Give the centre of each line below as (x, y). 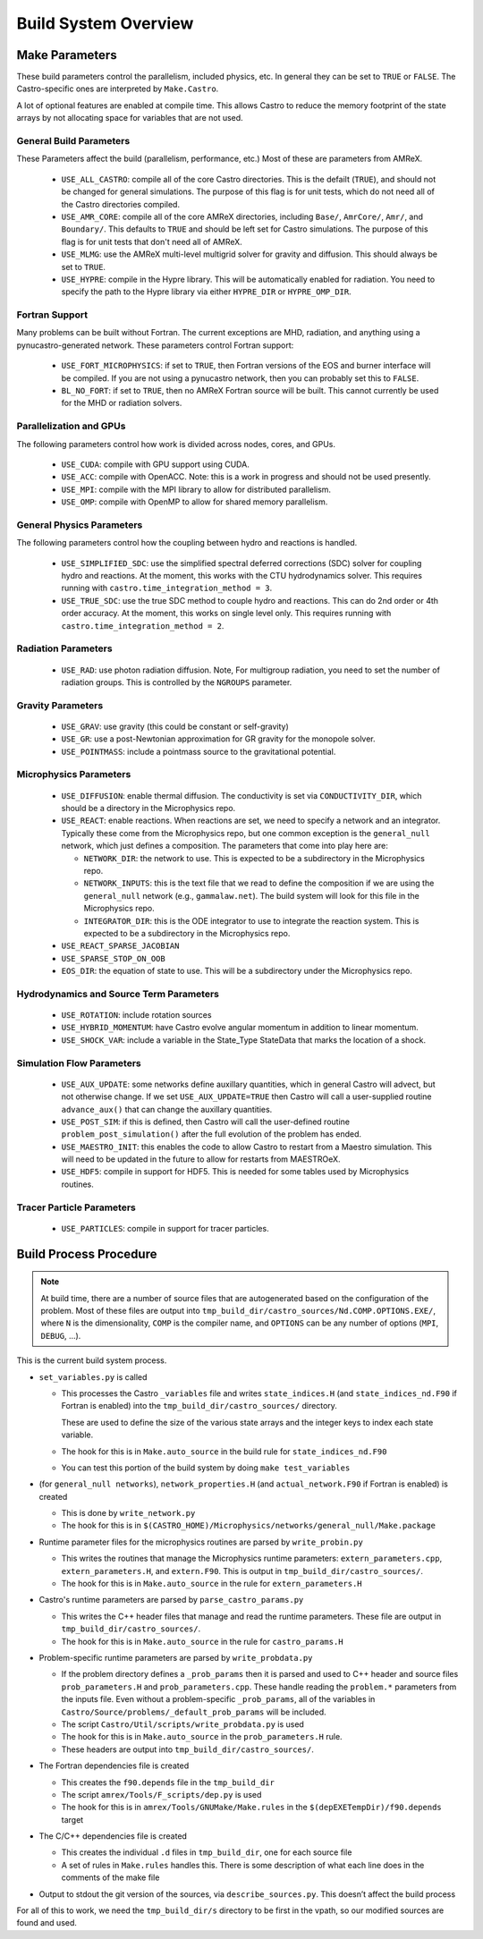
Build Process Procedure (87, 1253)
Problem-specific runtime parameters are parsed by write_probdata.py (176, 1658)
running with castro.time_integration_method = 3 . (167, 588)
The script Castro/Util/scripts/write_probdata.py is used (182, 1724)
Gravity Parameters (60, 705)
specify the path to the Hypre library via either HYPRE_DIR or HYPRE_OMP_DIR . (207, 292)
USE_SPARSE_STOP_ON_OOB (113, 958)
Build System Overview (105, 23)
